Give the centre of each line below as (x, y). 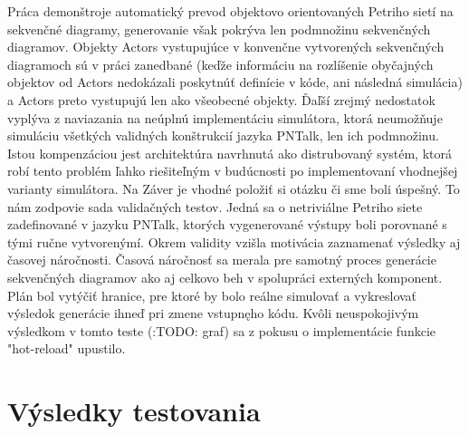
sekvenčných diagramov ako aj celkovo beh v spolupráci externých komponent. (225, 277)
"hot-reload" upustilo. (67, 348)
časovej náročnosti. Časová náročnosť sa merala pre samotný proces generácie (222, 260)
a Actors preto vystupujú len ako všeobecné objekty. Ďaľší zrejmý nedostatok (221, 99)
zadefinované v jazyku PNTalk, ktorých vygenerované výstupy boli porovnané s (227, 224)
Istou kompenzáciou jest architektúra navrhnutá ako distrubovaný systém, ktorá (230, 153)
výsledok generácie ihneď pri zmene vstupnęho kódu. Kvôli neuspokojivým (213, 313)
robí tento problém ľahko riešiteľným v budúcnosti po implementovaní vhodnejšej (233, 171)
